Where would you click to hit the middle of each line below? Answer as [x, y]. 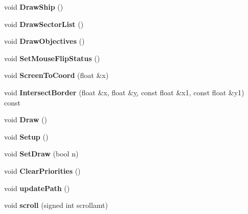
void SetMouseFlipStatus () [52, 58]
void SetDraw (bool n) [41, 154]
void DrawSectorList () [44, 24]
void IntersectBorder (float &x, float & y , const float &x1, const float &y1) [124, 92]
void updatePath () [37, 188]
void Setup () [26, 136]
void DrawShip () [34, 7]
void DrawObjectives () [44, 41]
